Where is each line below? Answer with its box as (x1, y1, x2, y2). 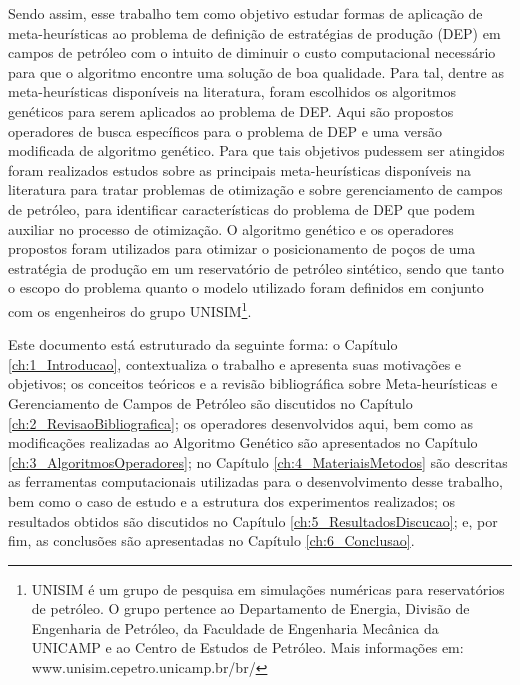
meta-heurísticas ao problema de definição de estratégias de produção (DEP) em (8, 22, 501, 43)
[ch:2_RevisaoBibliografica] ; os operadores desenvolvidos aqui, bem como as (8, 412, 473, 433)
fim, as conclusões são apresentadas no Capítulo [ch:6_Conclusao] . (8, 530, 415, 551)
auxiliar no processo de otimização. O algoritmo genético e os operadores (8, 218, 454, 239)
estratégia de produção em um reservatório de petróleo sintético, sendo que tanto (8, 257, 504, 278)
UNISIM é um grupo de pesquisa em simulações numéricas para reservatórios (31, 578, 505, 599)
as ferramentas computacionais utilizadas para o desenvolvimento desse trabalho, (8, 471, 503, 492)
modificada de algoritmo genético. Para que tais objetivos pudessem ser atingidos (8, 140, 505, 161)
